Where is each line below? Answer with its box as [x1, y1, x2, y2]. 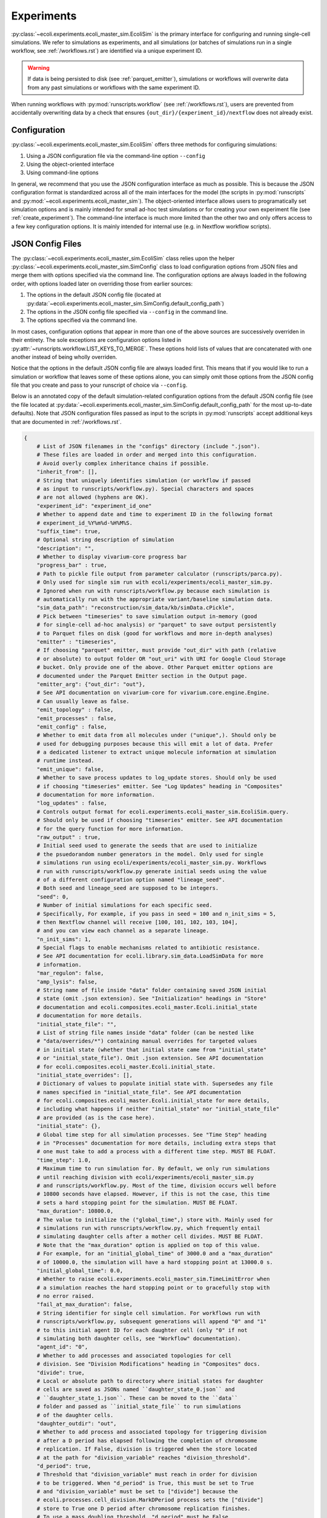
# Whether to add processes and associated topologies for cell [36, 1352, 232, 1359]
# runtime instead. [36, 757, 95, 764]
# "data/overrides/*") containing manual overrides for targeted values [36, 1038, 257, 1044]
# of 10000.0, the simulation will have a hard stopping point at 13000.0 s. [36, 1259, 274, 1265]
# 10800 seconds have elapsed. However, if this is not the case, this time [36, 1191, 270, 1197]
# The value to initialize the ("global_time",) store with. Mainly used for [36, 1216, 274, 1223]
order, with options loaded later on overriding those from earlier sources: [11, 280, 193, 287]
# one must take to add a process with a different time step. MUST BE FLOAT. [36, 1148, 277, 1155]
